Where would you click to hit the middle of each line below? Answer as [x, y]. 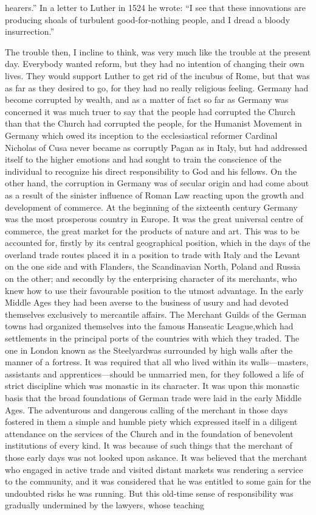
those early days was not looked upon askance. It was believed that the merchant [156, 457]
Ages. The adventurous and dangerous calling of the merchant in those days [146, 409]
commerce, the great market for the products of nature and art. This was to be [152, 230]
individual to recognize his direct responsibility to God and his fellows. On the [151, 171]
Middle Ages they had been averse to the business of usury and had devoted [147, 302]
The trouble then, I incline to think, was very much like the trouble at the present [158, 51]
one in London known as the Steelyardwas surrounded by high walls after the [149, 350]
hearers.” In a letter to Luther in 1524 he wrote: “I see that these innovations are [155, 7]
